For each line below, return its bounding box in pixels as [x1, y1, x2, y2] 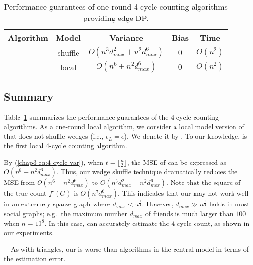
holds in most [209, 199, 250, 209]
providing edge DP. [83, 12, 149, 23]
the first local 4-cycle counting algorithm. [4, 140, 127, 150]
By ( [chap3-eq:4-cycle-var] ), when [4, 157, 104, 167]
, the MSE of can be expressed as [127, 157, 227, 167]
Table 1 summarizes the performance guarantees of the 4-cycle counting [4, 112, 219, 122]
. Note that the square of [166, 177, 241, 187]
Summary [4, 89, 54, 104]
